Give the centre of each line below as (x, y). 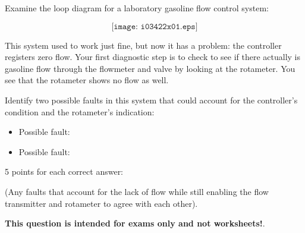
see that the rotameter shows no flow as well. (87, 80)
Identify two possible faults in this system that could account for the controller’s (151, 100)
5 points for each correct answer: (64, 171)
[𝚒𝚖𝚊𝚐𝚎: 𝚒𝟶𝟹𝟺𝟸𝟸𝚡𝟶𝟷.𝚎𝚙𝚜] (155, 26)
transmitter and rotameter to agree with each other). (101, 203)
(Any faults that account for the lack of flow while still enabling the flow (137, 191)
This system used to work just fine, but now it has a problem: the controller (143, 45)
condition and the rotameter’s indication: (80, 111)
